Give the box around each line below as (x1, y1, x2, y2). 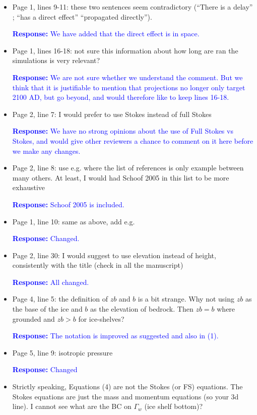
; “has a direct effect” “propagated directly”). (12, 11, 152, 22)
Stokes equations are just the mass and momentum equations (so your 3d (12, 391, 239, 401)
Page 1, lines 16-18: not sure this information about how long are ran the (12, 45, 238, 55)
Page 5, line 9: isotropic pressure (12, 347, 113, 358)
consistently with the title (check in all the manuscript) (12, 260, 183, 270)
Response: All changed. (12, 276, 89, 287)
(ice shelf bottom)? (144, 401, 203, 411)
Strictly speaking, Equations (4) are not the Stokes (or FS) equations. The (12, 381, 243, 392)
